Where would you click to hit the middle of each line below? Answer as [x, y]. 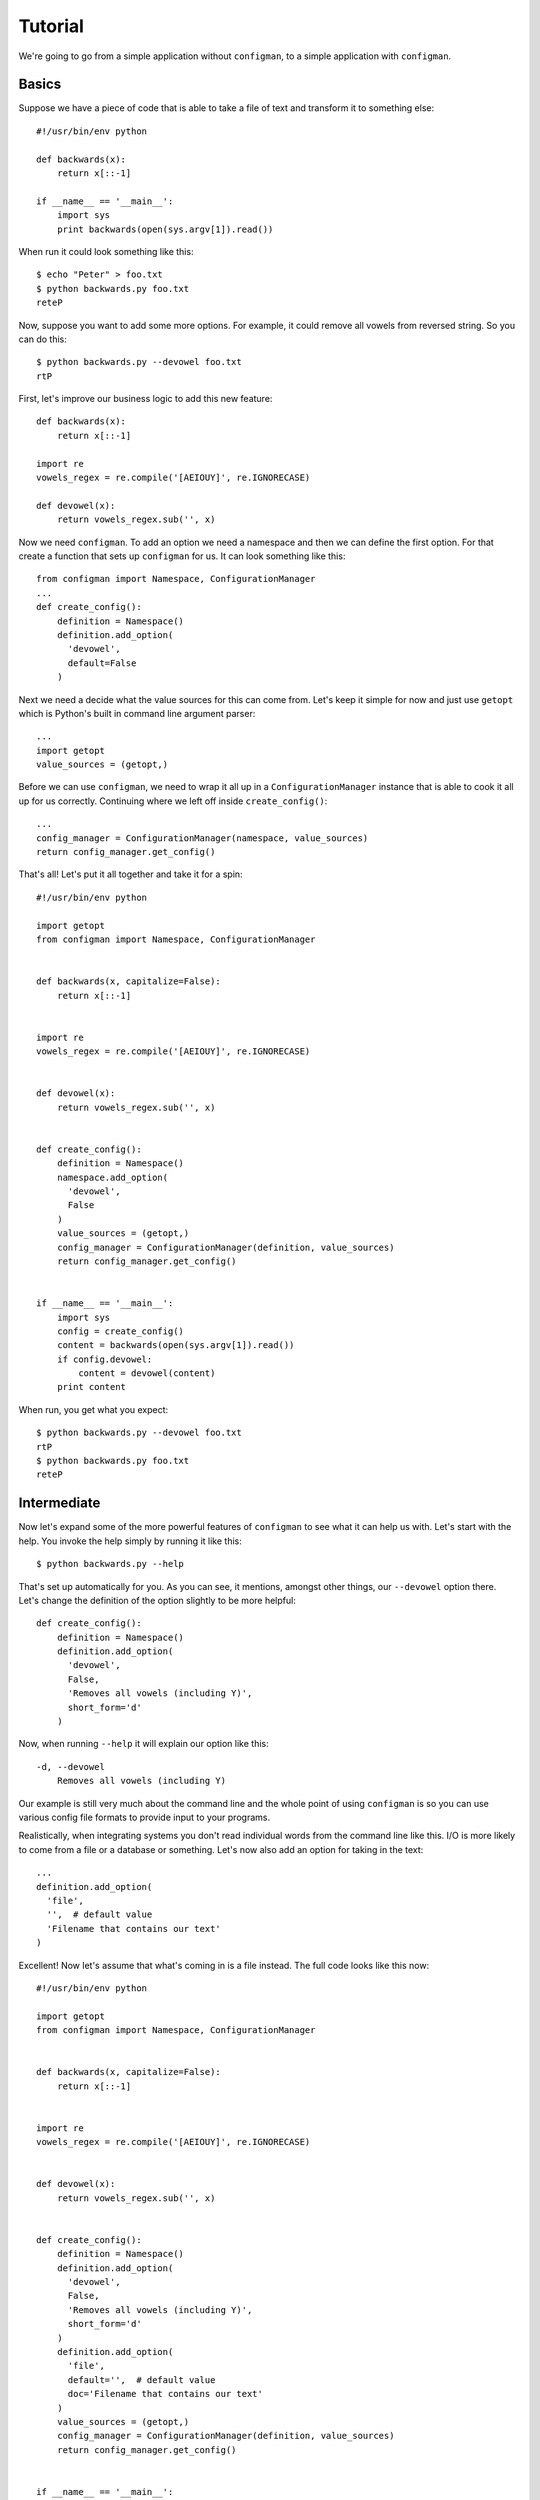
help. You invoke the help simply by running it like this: [130, 1541]
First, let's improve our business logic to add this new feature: [145, 399]
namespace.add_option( [112, 1177]
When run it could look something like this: [106, 251]
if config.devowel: [104, 1359]
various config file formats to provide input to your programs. [144, 1817]
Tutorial [51, 26]
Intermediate [59, 1503]
